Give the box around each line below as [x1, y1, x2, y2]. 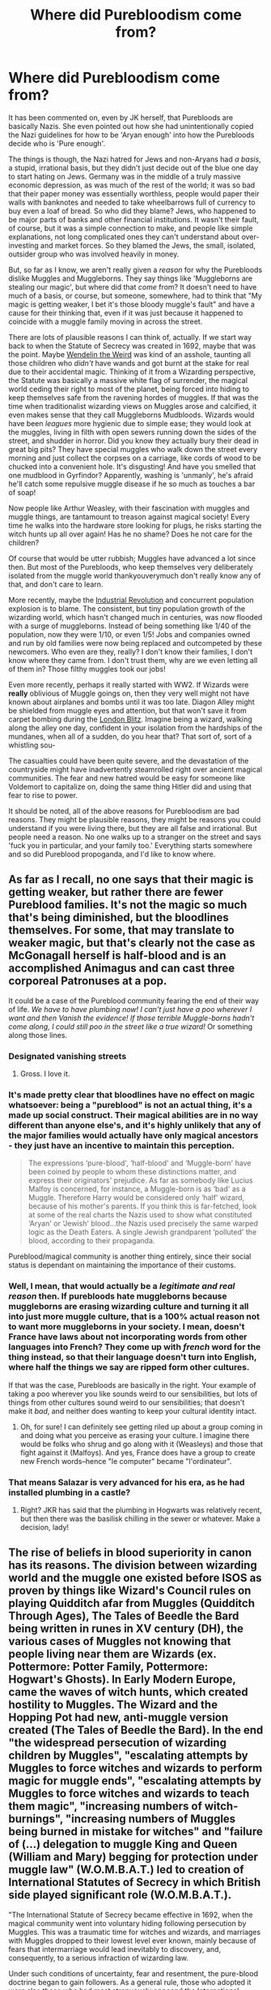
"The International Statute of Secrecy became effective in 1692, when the [8, 1910, 253, 1919]
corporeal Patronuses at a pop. [8, 974, 167, 988]
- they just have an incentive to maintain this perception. [8, 1139, 235, 1151]
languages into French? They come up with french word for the [8, 1342, 261, 1353]
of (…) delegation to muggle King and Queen [8, 1837, 238, 1851]
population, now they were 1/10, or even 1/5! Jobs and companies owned [8, 629, 251, 639]
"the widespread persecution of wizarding [8, 1736, 227, 1750]
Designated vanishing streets [8, 1050, 127, 1062]
